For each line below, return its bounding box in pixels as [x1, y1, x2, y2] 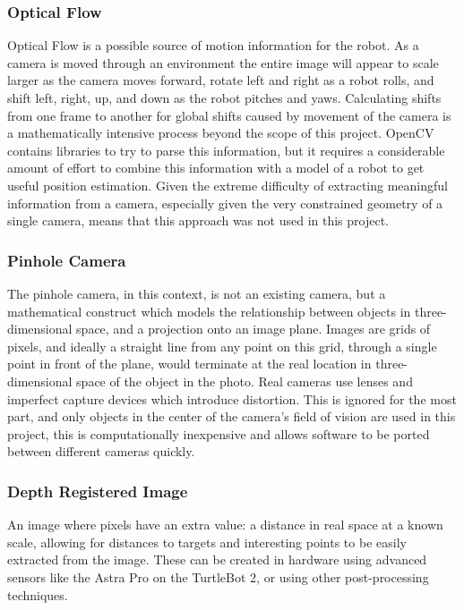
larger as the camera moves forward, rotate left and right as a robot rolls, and [7, 71, 434, 89]
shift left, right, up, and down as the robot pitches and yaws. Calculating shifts [7, 89, 442, 106]
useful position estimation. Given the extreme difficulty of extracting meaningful [7, 175, 448, 194]
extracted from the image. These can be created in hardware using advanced [7, 550, 427, 569]
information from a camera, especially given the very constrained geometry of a [7, 193, 443, 212]
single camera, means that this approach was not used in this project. [7, 211, 390, 230]
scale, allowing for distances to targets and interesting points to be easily [7, 532, 407, 551]
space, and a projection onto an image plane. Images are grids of [76, 319, 431, 338]
